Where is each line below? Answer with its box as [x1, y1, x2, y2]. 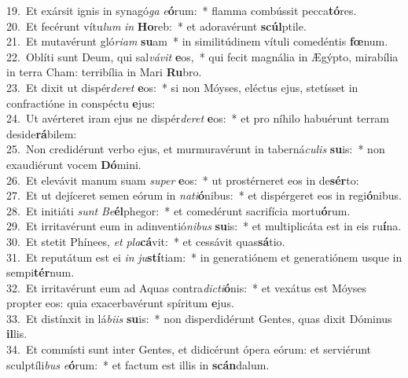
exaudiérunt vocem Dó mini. [6, 156, 142, 172]
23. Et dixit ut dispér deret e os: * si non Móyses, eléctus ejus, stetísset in [6, 79, 358, 95]
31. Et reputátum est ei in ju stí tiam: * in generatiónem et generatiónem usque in [6, 248, 402, 265]
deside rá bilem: [6, 125, 77, 141]
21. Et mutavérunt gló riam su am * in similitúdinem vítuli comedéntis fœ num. [6, 33, 388, 50]
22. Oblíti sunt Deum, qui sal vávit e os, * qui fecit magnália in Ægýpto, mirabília [6, 48, 399, 64]
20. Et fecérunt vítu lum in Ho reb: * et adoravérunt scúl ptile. [6, 17, 307, 34]
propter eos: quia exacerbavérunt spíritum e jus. [6, 295, 234, 311]
